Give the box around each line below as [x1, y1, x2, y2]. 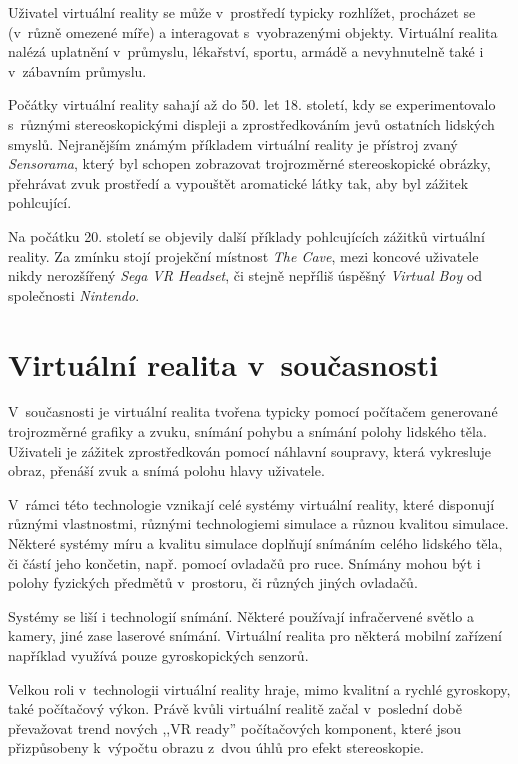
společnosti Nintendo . [8, 284, 140, 305]
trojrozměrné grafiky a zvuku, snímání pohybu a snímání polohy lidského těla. [8, 421, 487, 442]
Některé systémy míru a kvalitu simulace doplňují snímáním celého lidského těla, [8, 533, 503, 553]
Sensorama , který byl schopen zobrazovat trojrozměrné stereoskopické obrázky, [8, 153, 491, 174]
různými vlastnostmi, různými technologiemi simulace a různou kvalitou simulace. [8, 513, 509, 534]
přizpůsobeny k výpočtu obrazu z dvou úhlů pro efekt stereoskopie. [8, 737, 424, 758]
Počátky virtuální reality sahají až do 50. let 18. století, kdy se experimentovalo [8, 94, 496, 115]
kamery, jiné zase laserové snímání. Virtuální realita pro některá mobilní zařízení [8, 625, 503, 646]
